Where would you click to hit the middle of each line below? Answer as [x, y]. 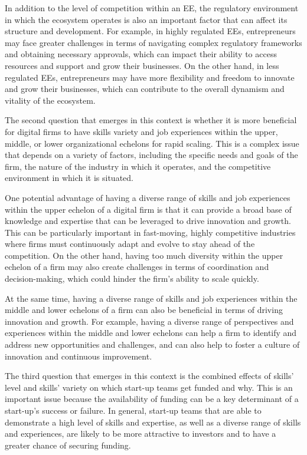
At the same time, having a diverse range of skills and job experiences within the [151, 298]
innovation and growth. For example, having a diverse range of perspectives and [149, 321]
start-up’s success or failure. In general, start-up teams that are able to [133, 410]
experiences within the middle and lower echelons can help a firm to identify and [151, 333]
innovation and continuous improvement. [79, 356]
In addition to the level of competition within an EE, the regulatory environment [152, 8]
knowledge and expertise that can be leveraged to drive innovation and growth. [148, 221]
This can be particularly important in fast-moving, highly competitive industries [150, 232]
